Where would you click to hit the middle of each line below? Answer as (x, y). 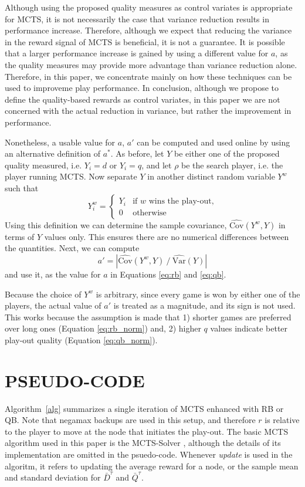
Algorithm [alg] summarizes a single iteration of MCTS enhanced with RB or (144, 408)
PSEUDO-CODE (75, 380)
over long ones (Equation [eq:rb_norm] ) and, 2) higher (103, 328)
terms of (20, 236)
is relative (282, 420)
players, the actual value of (53, 305)
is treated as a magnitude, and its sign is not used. (204, 305)
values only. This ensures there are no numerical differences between (167, 236)
